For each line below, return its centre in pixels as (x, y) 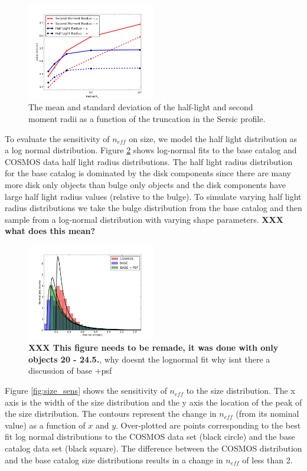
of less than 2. (267, 460)
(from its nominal (267, 414)
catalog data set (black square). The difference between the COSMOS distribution (153, 448)
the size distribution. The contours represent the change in (111, 414)
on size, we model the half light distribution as (213, 138)
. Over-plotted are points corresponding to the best (208, 425)
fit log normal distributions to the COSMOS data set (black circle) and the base (150, 437)
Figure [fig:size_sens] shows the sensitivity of (86, 391)
